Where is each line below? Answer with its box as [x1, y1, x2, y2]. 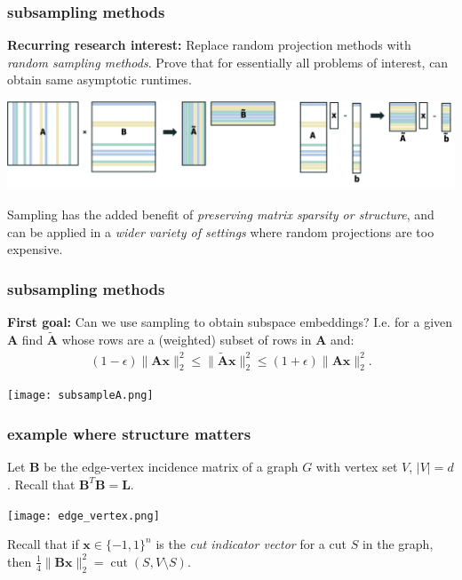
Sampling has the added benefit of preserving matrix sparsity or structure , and [7, 205, 434, 224]
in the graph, [362, 535, 434, 553]
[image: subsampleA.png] [7, 389, 154, 402]
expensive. [7, 240, 63, 258]
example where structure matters [7, 423, 251, 445]
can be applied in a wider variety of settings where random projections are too [7, 222, 434, 241]
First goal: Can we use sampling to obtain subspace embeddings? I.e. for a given [7, 313, 453, 331]
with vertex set [315, 457, 398, 476]
